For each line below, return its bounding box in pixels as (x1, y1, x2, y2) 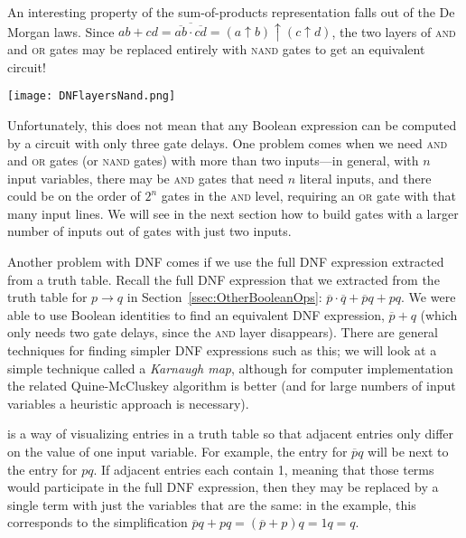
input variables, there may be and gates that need (7, 168, 284, 187)
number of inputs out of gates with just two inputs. (7, 222, 292, 241)
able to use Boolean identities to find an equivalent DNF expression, (7, 305, 385, 324)
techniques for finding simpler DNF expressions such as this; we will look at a (7, 341, 437, 360)
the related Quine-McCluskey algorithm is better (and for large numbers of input (7, 376, 456, 395)
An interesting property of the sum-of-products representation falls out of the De (7, 3, 455, 21)
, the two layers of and (331, 22, 456, 41)
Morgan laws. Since (7, 22, 115, 41)
